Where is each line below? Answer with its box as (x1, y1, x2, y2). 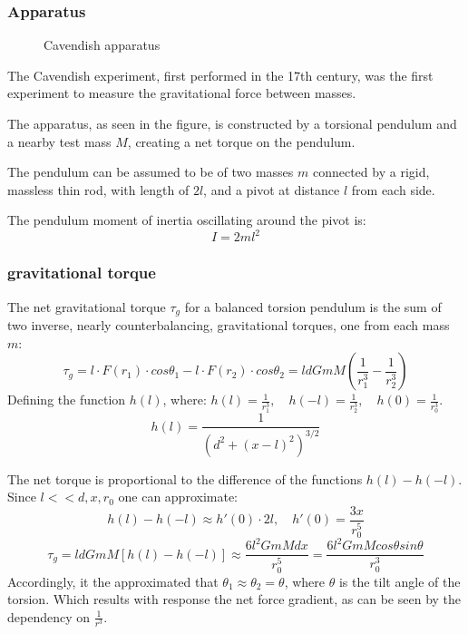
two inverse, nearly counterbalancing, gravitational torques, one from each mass (7, 316, 450, 335)
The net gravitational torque (7, 297, 166, 316)
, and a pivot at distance (203, 180, 340, 199)
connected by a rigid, (312, 162, 430, 181)
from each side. (351, 180, 435, 199)
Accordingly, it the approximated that (7, 571, 219, 590)
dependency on (7, 607, 91, 626)
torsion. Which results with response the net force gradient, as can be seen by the (7, 590, 462, 609)
